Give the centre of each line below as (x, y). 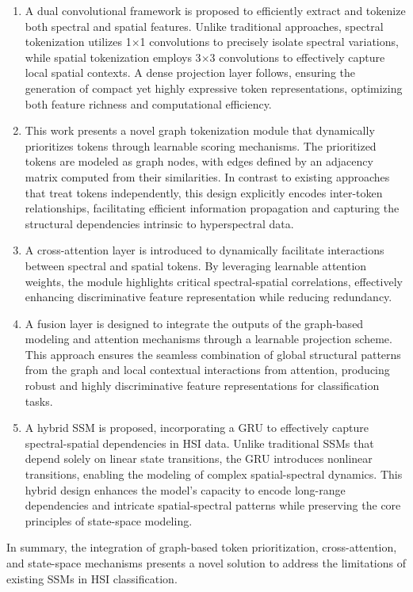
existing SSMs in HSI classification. (92, 578)
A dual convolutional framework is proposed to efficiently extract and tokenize (215, 10)
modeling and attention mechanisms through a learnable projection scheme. (208, 339)
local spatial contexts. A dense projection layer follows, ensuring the (190, 73)
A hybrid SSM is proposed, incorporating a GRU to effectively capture (197, 428)
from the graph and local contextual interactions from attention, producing (207, 370)
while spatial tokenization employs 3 (113, 57)
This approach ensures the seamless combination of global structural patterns (213, 354)
